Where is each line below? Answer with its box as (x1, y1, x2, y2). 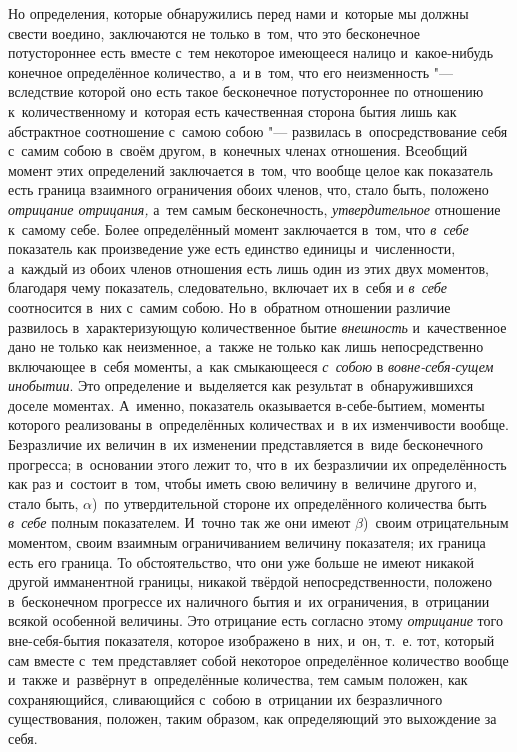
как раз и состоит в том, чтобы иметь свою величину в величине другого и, (8, 473, 477, 494)
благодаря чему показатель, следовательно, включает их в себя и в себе (8, 277, 448, 298)
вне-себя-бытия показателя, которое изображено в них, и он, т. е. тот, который (8, 630, 495, 650)
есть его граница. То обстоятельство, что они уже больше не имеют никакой (8, 551, 474, 572)
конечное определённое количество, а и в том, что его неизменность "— (8, 61, 454, 82)
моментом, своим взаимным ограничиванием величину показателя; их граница (8, 532, 486, 553)
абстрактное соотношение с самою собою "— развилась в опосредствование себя (8, 120, 508, 141)
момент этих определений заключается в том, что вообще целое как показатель (8, 159, 493, 180)
